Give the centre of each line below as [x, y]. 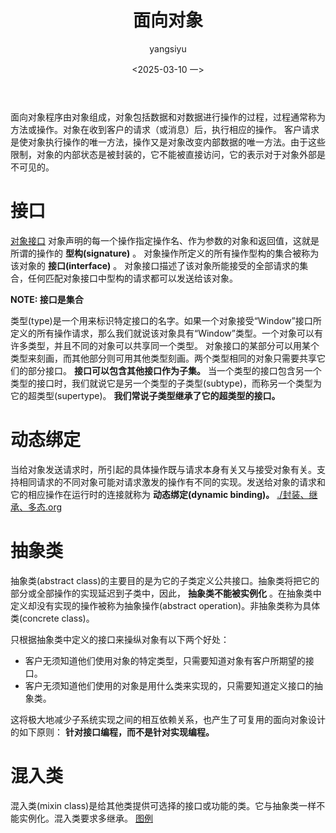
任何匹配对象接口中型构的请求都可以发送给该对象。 [132, 278]
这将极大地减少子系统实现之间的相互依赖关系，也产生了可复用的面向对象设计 [168, 719]
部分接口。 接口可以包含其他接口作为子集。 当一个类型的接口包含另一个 [174, 370]
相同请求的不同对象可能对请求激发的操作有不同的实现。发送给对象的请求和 [172, 482]
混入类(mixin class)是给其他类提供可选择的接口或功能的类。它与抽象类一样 [163, 805]
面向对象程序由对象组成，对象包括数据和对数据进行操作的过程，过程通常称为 [168, 117]
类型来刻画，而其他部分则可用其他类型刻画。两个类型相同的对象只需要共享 [163, 358]
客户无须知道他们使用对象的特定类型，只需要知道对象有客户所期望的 [165, 660]
